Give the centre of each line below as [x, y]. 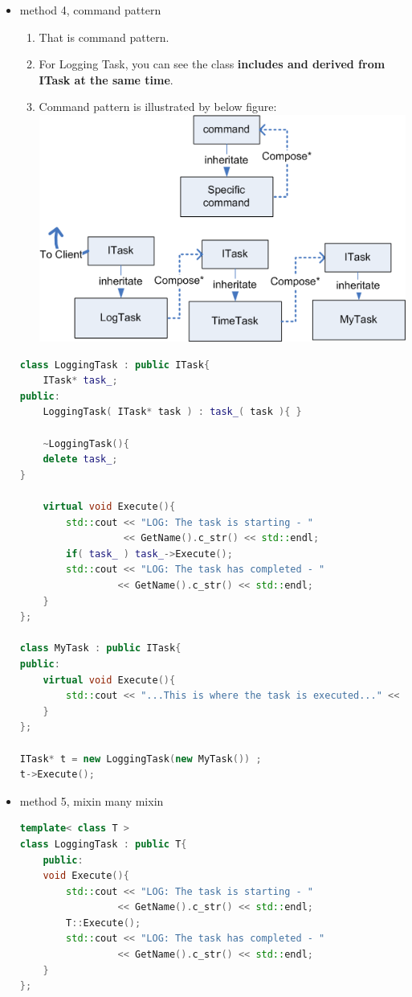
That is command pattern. [104, 37]
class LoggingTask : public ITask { [115, 365]
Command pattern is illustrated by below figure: [158, 107]
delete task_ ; [80, 460]
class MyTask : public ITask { [100, 648]
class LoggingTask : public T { [103, 844]
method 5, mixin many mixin [92, 800]
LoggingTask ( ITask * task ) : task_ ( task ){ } [172, 412]
